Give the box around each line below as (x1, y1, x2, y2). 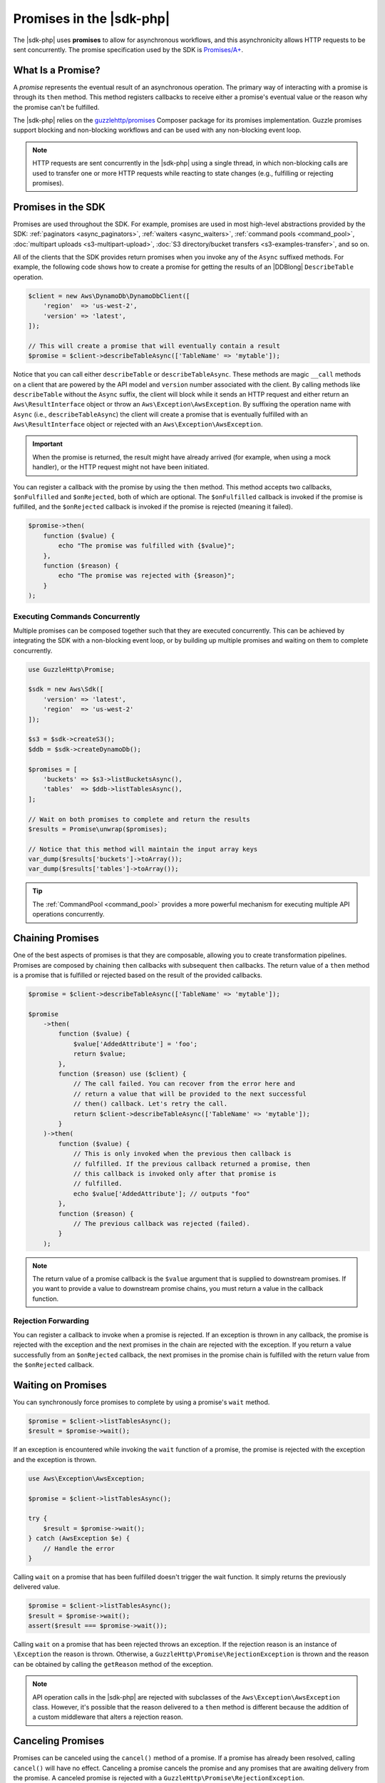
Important (32, 439, 63, 449)
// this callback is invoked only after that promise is (73, 1170, 277, 1177)
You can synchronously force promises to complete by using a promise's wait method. (13, 1398, 270, 1406)
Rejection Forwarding (13, 1316, 89, 1326)
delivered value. (13, 1583, 61, 1591)
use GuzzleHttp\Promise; (28, 665, 115, 673)
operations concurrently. (32, 910, 105, 919)
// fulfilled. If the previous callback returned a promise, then (73, 1160, 310, 1168)
